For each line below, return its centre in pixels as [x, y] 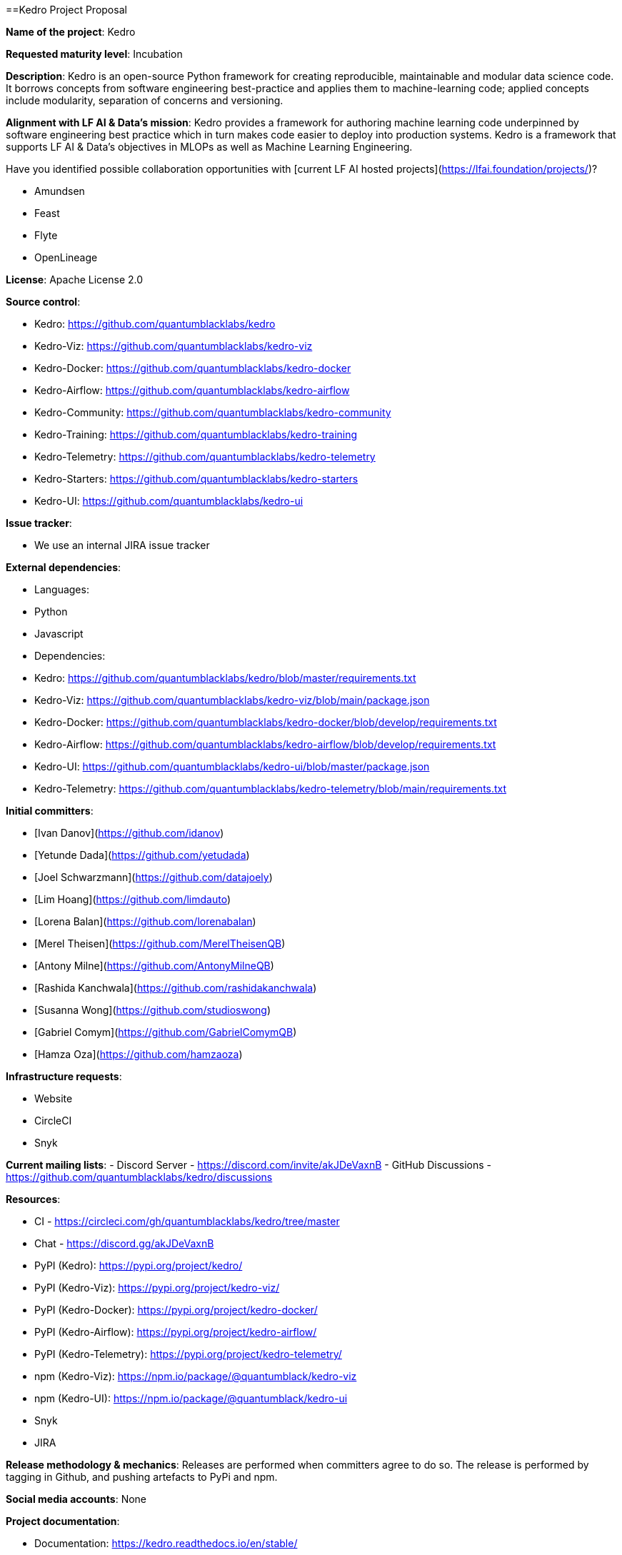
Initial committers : [50, 811]
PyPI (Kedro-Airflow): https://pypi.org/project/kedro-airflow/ [176, 1332]
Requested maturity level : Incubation [94, 54]
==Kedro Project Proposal [66, 10]
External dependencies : [64, 567]
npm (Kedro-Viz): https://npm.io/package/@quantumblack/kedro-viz [196, 1376]
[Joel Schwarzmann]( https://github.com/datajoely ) [154, 877]
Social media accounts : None [76, 1499]
